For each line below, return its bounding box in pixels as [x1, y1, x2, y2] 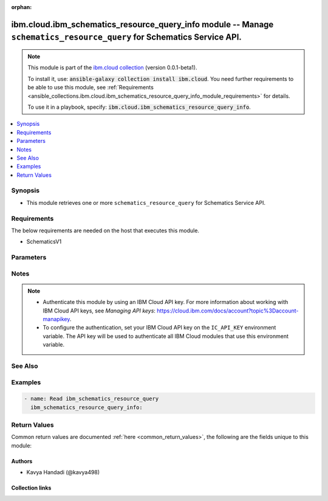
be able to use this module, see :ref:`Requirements [27, 84, 154, 91]
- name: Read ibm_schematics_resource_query [24, 395, 159, 403]
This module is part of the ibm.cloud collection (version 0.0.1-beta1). [27, 64, 197, 71]
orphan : [11, 4, 32, 10]
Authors [11, 457, 33, 465]
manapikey [43, 316, 70, 323]
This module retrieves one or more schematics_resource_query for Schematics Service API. [26, 199, 266, 206]
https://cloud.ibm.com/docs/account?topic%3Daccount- [157, 307, 299, 314]
